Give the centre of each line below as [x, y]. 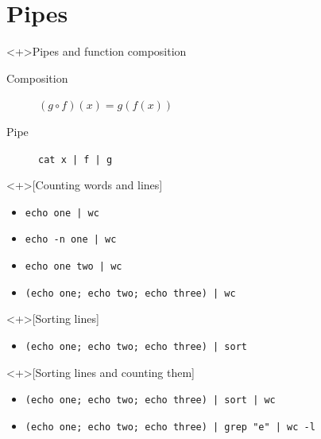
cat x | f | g [75, 159]
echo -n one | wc [71, 240]
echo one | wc [62, 213]
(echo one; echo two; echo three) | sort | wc [150, 400]
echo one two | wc [73, 267]
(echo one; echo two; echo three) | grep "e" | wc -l [170, 427]
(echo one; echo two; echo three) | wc [130, 293]
